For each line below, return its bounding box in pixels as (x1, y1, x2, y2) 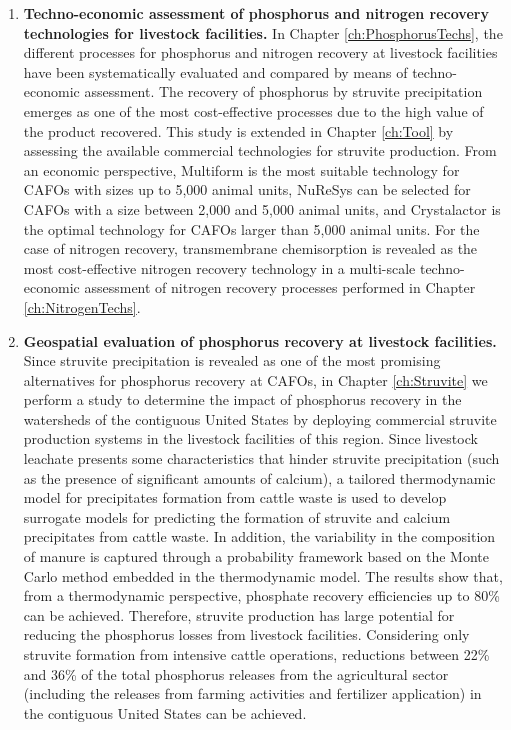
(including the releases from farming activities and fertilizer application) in (23, 683, 482, 704)
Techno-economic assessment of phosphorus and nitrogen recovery (23, 3, 489, 23)
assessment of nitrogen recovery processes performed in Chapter (84, 277, 476, 298)
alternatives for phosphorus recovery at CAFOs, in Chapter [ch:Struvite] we (23, 369, 488, 390)
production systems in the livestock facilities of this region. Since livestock (23, 428, 478, 449)
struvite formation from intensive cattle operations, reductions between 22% (23, 644, 490, 664)
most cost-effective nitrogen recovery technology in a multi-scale (23, 257, 416, 278)
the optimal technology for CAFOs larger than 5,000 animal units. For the (23, 218, 480, 239)
